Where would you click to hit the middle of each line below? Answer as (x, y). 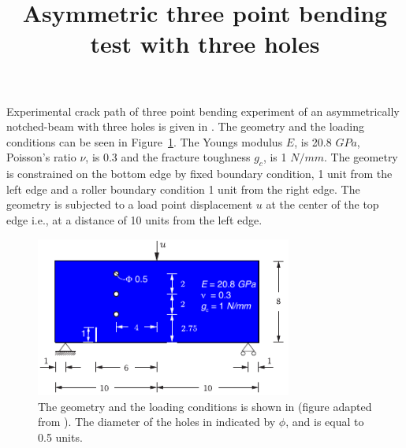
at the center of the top (322, 204)
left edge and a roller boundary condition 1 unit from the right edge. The (183, 189)
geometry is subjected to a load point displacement (130, 204)
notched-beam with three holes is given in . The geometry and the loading (186, 126)
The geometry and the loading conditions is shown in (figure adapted (205, 406)
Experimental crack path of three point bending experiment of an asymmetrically (203, 111)
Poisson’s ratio (41, 157)
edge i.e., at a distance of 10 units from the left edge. (134, 219)
